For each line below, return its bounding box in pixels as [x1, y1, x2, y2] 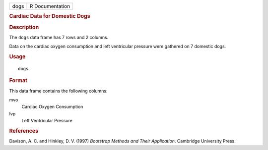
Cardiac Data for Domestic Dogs [9, 13, 90, 20]
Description [9, 24, 39, 31]
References [9, 127, 39, 134]
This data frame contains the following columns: [9, 88, 108, 94]
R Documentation [29, 3, 70, 9]
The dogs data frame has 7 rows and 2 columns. [9, 34, 109, 40]
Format [9, 77, 27, 84]
